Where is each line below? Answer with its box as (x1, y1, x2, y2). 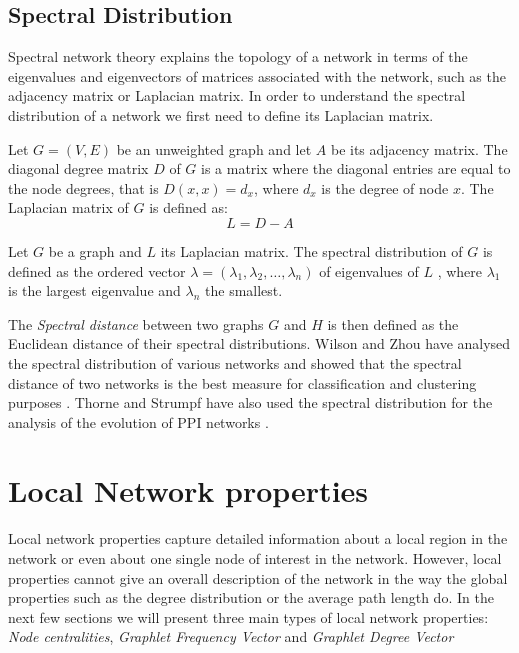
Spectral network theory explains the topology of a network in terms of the (8, 46, 468, 67)
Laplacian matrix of (8, 197, 129, 218)
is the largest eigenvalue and (8, 280, 181, 301)
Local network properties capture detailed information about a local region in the (8, 528, 508, 549)
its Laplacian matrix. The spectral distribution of (160, 240, 463, 261)
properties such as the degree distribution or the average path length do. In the (8, 587, 494, 608)
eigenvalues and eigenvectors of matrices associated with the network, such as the (8, 65, 506, 86)
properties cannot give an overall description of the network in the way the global (8, 567, 508, 588)
